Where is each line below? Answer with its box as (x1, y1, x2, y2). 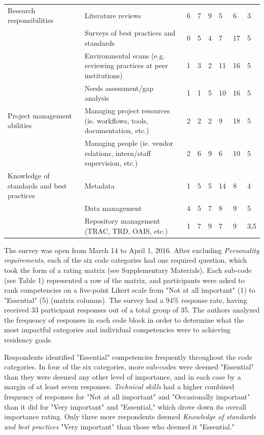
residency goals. (4, 334, 53, 345)
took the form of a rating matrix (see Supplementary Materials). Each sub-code (4, 264, 252, 275)
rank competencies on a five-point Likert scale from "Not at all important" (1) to (4, 285, 255, 295)
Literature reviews (84, 10, 141, 20)
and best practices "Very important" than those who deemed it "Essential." (4, 421, 235, 431)
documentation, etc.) (84, 125, 149, 136)
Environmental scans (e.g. (84, 50, 165, 60)
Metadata (84, 180, 115, 191)
